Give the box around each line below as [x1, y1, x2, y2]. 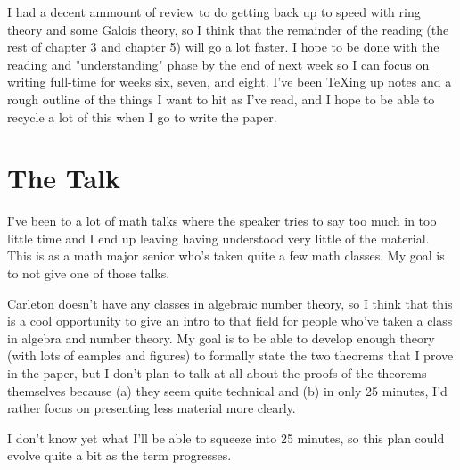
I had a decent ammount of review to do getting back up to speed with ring [7, 3, 421, 21]
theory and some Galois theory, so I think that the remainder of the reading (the [7, 20, 449, 38]
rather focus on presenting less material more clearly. [7, 399, 296, 417]
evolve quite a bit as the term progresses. [7, 446, 232, 465]
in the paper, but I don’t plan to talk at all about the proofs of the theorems [7, 364, 427, 383]
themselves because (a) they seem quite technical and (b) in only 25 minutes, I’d [7, 381, 448, 400]
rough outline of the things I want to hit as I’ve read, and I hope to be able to [7, 89, 435, 108]
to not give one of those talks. [7, 264, 170, 283]
